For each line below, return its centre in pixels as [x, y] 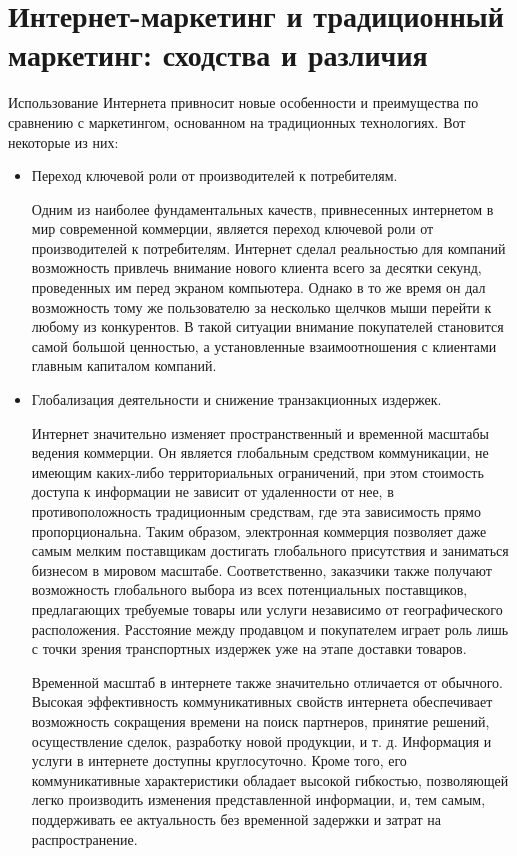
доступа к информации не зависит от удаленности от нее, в [212, 491]
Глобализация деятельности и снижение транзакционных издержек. [236, 399]
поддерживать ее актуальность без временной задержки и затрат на [236, 818]
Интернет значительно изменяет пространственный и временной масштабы [260, 432]
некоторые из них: [63, 141]
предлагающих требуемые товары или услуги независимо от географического [267, 608]
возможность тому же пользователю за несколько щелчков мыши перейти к [261, 306]
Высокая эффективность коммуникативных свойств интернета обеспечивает [262, 701]
